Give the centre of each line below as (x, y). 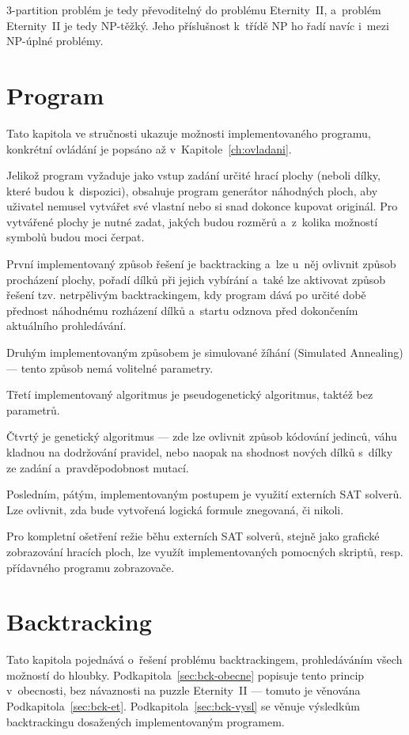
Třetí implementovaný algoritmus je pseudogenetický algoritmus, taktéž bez (190, 394)
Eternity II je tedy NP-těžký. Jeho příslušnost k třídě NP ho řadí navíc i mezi (198, 25)
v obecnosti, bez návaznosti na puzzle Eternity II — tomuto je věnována (184, 690)
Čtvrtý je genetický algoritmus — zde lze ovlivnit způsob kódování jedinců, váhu (202, 436)
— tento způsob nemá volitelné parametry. (110, 367)
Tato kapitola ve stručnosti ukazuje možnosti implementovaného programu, (189, 133)
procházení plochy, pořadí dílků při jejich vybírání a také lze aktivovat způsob (196, 279)
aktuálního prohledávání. (66, 326)
